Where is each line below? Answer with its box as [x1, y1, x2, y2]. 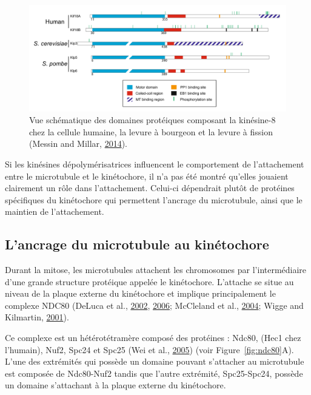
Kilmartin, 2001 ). [5, 311, 69, 323]
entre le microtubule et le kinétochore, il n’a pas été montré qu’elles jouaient [5, 169, 289, 182]
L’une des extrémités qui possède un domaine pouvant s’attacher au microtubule [5, 355, 304, 368]
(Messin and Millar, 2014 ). [29, 137, 127, 150]
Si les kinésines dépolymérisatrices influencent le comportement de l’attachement [5, 157, 304, 170]
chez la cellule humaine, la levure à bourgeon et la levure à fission [29, 125, 273, 138]
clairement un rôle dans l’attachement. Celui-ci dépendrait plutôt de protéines [5, 181, 295, 194]
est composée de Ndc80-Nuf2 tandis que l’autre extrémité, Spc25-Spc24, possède [5, 366, 303, 379]
